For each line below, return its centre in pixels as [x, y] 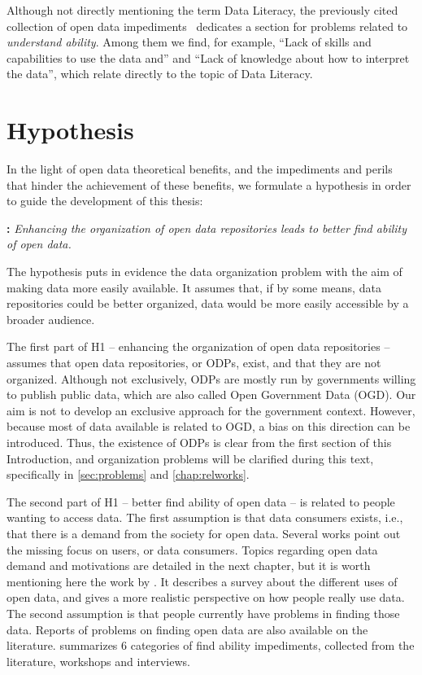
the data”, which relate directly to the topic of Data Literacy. [160, 74]
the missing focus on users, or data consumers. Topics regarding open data [192, 549]
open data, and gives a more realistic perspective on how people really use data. [206, 597]
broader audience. [51, 319]
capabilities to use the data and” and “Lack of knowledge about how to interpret [208, 57]
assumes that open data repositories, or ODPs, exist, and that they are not [194, 363]
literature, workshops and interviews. [98, 661]
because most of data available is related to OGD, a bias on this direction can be [209, 426]
